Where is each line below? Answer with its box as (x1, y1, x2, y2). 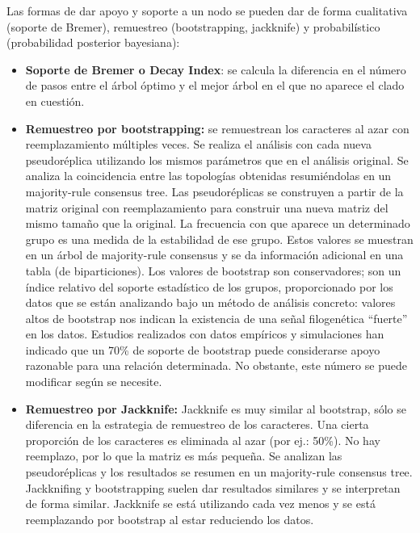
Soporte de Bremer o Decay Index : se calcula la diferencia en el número (25, 61, 406, 78)
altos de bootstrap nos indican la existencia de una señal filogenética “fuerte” (25, 309, 408, 326)
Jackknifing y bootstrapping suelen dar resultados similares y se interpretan (25, 479, 401, 496)
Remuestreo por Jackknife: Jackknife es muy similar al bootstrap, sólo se (25, 400, 407, 417)
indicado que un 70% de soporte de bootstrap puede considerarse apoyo (25, 341, 380, 358)
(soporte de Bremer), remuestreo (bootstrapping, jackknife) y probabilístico (6, 18, 380, 35)
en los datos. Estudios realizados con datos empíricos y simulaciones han (25, 325, 384, 342)
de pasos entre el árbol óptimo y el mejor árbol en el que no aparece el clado (25, 77, 405, 94)
